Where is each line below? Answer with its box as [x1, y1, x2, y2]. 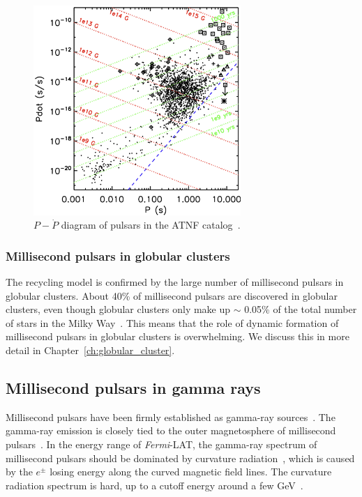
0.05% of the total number [244, 302, 357, 316]
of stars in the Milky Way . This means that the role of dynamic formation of [6, 315, 339, 330]
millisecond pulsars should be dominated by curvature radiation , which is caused [6, 450, 355, 465]
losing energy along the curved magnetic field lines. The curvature [50, 464, 332, 479]
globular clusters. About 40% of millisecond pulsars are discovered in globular [6, 288, 338, 303]
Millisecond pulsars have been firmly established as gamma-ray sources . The [6, 409, 335, 424]
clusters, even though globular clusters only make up [6, 302, 231, 316]
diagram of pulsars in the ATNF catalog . [61, 217, 241, 232]
